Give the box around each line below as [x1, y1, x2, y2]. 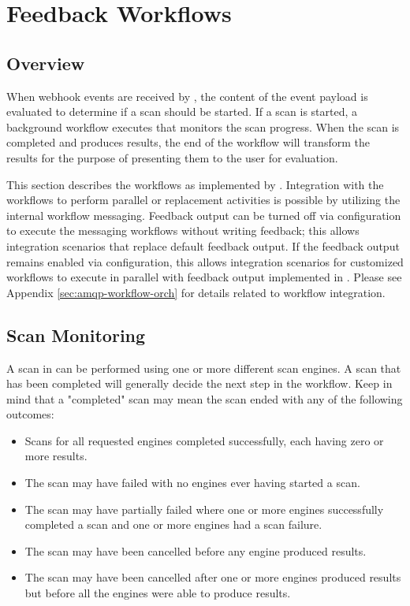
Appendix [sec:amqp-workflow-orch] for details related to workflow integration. [6, 284, 386, 300]
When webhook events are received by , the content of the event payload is [6, 87, 368, 104]
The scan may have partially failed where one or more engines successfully [24, 500, 384, 517]
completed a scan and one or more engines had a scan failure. [24, 516, 322, 533]
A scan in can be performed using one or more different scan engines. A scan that [6, 359, 401, 376]
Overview [6, 50, 85, 75]
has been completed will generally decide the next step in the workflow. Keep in [6, 375, 393, 392]
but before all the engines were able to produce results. [24, 585, 291, 601]
